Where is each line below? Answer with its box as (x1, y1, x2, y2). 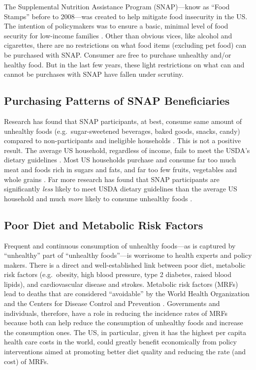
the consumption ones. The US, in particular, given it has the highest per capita (4, 327, 246, 337)
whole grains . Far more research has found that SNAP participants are (4, 174, 220, 184)
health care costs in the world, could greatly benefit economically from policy (4, 337, 237, 347)
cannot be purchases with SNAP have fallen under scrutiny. (4, 69, 184, 79)
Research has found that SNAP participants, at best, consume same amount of (4, 116, 242, 126)
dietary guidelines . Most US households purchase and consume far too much (4, 154, 236, 165)
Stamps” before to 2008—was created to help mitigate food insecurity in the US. (4, 11, 248, 21)
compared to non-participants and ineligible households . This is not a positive (4, 135, 241, 146)
